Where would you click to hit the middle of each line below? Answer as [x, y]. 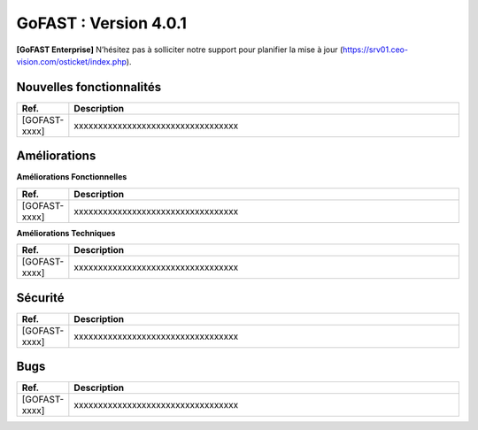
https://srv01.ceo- [375, 50]
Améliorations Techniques [66, 233]
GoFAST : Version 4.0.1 [102, 23]
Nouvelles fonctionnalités [89, 87]
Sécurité [41, 298]
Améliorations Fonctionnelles [72, 177]
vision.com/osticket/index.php [72, 61]
